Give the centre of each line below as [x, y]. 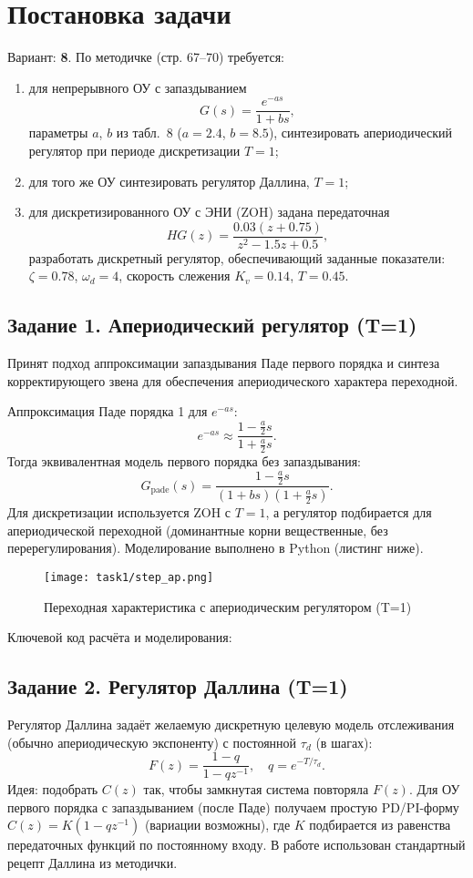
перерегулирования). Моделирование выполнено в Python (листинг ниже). [216, 548]
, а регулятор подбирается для [349, 512]
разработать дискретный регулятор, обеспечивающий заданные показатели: [237, 257]
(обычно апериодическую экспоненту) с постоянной [152, 742]
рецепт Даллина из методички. [93, 862]
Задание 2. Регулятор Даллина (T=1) [178, 686]
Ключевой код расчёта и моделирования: [120, 637]
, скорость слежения [175, 276]
